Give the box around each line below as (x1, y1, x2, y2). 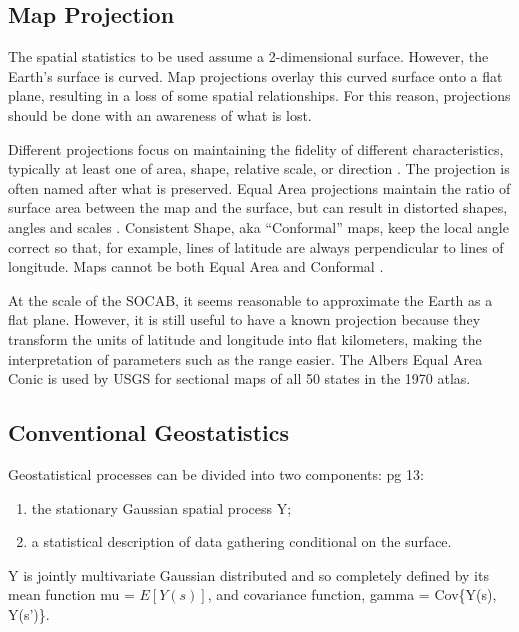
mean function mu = (8, 584, 135, 605)
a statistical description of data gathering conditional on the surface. (31, 531, 452, 552)
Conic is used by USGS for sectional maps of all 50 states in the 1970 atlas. (8, 368, 471, 389)
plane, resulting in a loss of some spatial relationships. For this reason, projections (8, 85, 511, 106)
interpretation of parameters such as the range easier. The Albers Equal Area (8, 348, 483, 369)
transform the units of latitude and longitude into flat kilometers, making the (8, 328, 482, 349)
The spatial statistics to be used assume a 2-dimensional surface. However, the (8, 46, 489, 67)
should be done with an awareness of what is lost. (8, 104, 312, 125)
